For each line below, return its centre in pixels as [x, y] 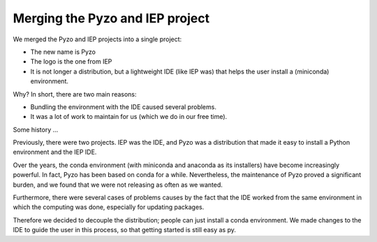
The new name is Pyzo [63, 52]
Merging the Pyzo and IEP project [111, 18]
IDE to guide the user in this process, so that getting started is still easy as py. [125, 230]
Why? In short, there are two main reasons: [75, 94]
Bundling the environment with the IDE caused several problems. [123, 107]
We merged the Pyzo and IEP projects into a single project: [97, 39]
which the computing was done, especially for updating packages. [109, 207]
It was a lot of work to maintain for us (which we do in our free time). [129, 117]
